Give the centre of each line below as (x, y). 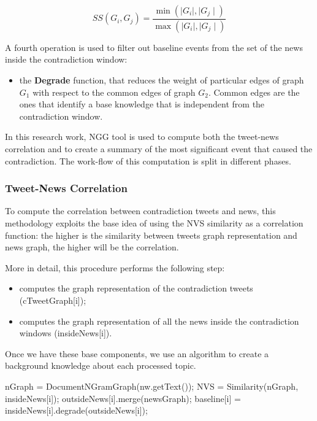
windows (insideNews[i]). (66, 333)
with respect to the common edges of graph (114, 92)
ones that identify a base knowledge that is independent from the (142, 104)
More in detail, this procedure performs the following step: (115, 267)
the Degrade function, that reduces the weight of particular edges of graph (162, 80)
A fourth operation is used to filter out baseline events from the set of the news (154, 47)
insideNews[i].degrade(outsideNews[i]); (76, 410)
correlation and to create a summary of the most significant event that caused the (159, 149)
